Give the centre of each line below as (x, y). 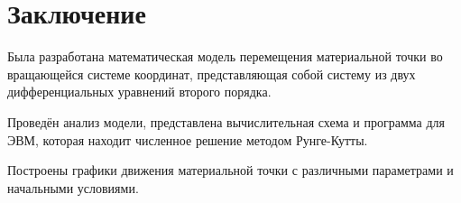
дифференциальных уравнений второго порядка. (139, 92)
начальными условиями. (73, 187)
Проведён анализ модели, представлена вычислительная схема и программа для (226, 121)
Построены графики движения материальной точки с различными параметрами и (230, 170)
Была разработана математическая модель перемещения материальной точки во (225, 56)
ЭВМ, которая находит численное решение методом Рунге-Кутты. (188, 139)
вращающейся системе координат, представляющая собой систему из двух (212, 74)
